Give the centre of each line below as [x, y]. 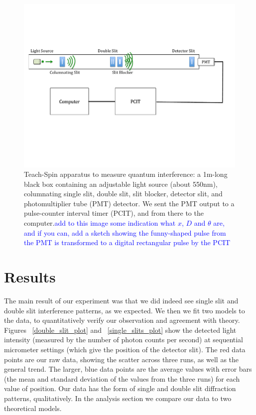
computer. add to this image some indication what [100, 223]
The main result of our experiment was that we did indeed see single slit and [121, 300]
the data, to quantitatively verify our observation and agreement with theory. [122, 320]
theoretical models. [33, 408]
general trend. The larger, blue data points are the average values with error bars [128, 369]
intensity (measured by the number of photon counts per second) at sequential [124, 340]
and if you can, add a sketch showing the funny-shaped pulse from [125, 232]
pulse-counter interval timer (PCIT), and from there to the [114, 213]
